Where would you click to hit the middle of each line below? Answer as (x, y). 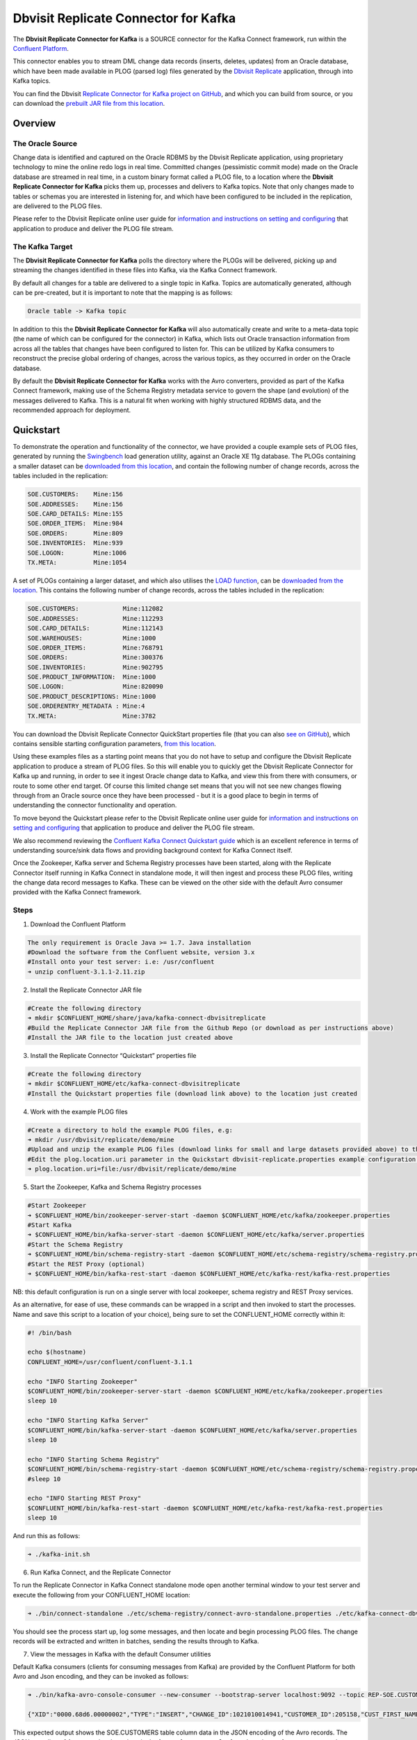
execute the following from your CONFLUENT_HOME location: (101, 1595)
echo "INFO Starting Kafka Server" (88, 1421)
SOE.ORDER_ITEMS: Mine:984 (75, 523)
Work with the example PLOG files (79, 1112)
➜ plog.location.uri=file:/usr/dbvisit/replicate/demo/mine (132, 1169)
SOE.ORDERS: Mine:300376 (95, 657)
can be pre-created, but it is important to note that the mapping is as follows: (123, 293)
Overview (34, 123)
